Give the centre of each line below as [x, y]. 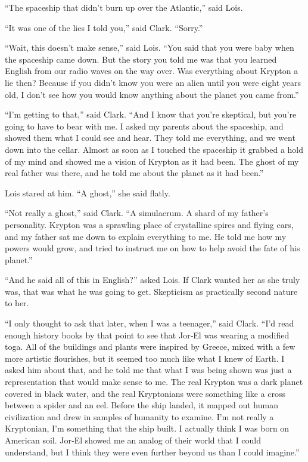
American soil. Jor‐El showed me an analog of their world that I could [133, 440]
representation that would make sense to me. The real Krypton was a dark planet [154, 382]
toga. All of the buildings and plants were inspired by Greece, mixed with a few [150, 346]
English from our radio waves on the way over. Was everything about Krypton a [152, 71]
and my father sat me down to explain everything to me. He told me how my [146, 236]
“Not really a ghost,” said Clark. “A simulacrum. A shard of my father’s [137, 213]
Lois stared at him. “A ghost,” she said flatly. [88, 192]
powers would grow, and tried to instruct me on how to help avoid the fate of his [153, 248]
